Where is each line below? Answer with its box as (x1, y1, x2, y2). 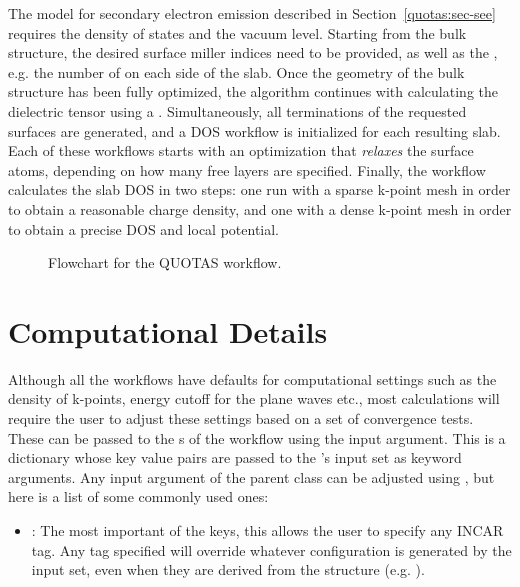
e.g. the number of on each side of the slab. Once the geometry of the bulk (8, 61, 465, 82)
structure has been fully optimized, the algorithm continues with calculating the (8, 81, 498, 102)
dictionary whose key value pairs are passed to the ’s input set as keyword (8, 447, 462, 468)
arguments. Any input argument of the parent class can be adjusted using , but (8, 466, 495, 487)
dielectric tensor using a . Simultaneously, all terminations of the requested (8, 100, 467, 121)
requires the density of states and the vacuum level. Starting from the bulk (8, 22, 467, 43)
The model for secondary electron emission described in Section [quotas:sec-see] (8, 3, 496, 23)
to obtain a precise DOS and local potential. (8, 218, 279, 239)
